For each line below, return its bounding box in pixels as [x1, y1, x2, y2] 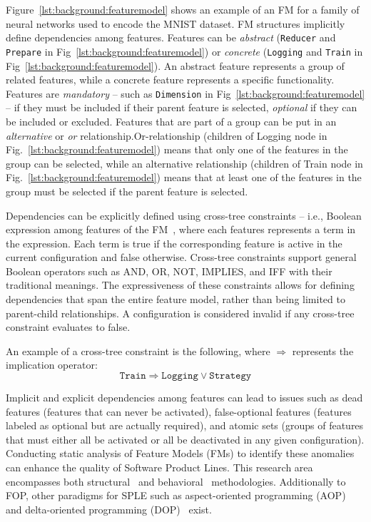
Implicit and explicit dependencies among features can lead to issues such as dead [6, 390, 363, 405]
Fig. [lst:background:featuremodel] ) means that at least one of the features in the [6, 170, 362, 185]
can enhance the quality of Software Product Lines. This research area [6, 460, 313, 474]
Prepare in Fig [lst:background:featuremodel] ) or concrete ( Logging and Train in [6, 43, 363, 58]
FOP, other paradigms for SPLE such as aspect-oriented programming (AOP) [6, 488, 346, 503]
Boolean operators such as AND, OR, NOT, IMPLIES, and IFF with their [6, 263, 332, 278]
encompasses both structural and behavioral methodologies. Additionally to [6, 474, 346, 488]
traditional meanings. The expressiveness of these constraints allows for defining [6, 277, 355, 292]
